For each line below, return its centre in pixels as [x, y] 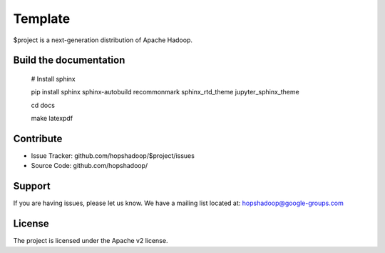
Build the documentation [69, 60]
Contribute [38, 138]
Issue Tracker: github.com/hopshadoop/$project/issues [113, 156]
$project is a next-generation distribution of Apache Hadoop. [103, 40]
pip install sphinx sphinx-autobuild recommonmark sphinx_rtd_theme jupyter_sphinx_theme [165, 92]
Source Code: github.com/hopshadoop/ [89, 166]
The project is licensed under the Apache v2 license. [91, 241]
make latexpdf [52, 119]
